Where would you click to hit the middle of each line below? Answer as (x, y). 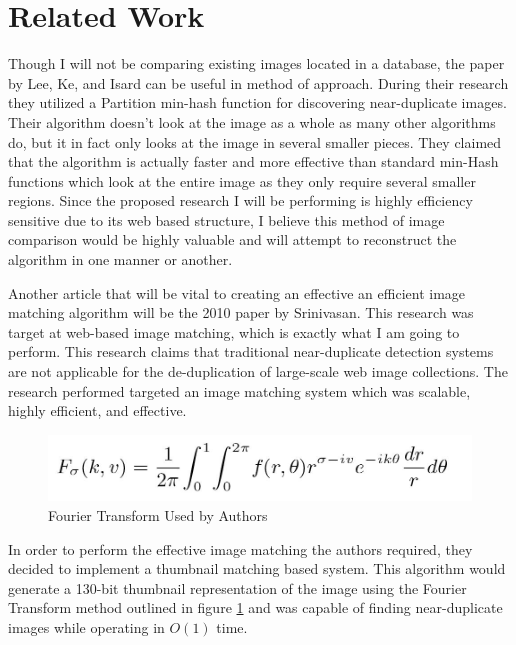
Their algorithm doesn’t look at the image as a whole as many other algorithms (252, 121)
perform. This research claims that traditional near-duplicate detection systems (251, 351)
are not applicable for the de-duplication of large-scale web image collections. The (258, 371)
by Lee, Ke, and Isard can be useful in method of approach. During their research (258, 82)
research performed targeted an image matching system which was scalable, (239, 390)
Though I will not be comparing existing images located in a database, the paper (256, 63)
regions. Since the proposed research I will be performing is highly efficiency (240, 200)
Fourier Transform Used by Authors (158, 515)
